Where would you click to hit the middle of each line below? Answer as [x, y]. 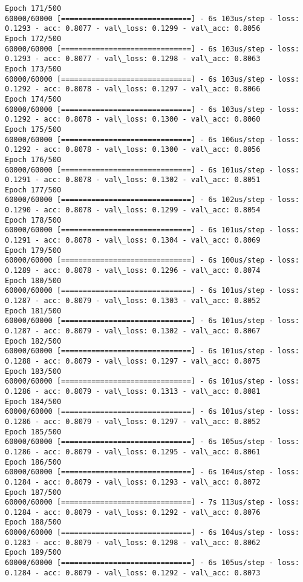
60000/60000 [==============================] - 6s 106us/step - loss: [152, 139]
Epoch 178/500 [33, 220]
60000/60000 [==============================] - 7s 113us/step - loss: [152, 502]
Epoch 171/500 [33, 8]
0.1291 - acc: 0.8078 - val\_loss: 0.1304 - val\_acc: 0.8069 [133, 240]
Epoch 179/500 [33, 250]
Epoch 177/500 [33, 190]
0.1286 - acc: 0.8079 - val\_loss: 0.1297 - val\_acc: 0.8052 [133, 421]
